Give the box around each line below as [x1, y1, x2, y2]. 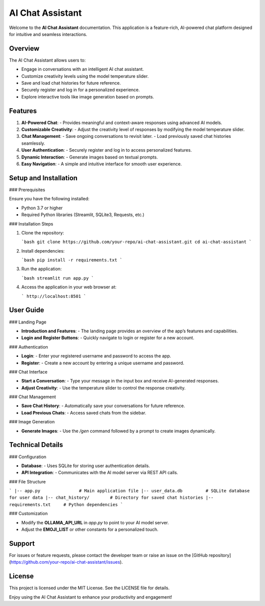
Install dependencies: [21, 248, 65, 254]
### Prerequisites [9, 187, 45, 192]
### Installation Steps [9, 221, 53, 226]
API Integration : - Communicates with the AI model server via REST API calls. [21, 470, 179, 476]
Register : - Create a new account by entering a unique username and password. [21, 360, 185, 366]
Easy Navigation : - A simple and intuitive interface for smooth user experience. [21, 161, 182, 167]
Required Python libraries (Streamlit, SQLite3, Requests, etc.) [21, 212, 145, 218]
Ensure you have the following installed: [9, 196, 90, 202]
